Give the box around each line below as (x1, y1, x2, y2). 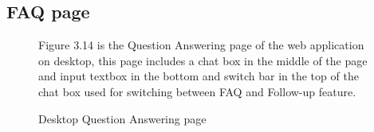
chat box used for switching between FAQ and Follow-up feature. (38, 83, 356, 99)
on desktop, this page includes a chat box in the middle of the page (38, 52, 368, 68)
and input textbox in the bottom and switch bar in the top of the (38, 68, 359, 84)
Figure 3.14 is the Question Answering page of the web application (38, 37, 364, 53)
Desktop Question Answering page (38, 110, 207, 126)
